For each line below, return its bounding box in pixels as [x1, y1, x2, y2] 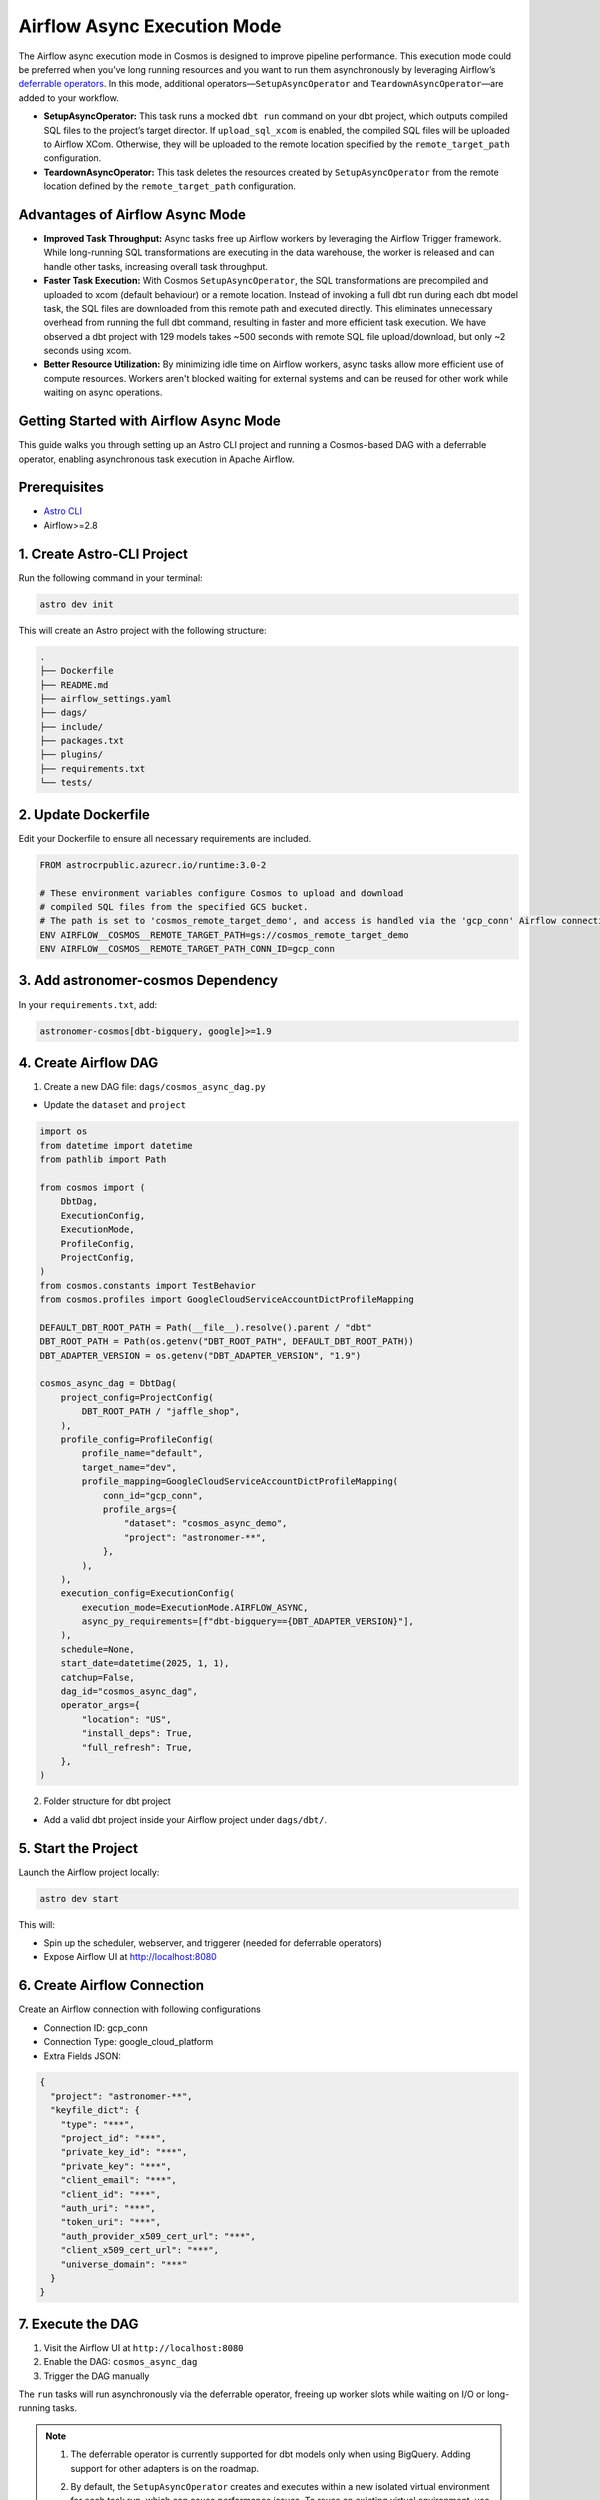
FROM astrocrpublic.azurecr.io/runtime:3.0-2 [39, 859, 267, 870]
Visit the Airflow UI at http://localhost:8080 [43, 2341, 244, 2354]
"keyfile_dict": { [50, 2105, 140, 2116]
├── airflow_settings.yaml [39, 693, 172, 704]
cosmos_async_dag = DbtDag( [39, 1378, 177, 1389]
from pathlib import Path [39, 1154, 167, 1165]
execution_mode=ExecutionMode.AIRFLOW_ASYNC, [81, 1601, 309, 1613]
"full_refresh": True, [81, 1741, 194, 1753]
